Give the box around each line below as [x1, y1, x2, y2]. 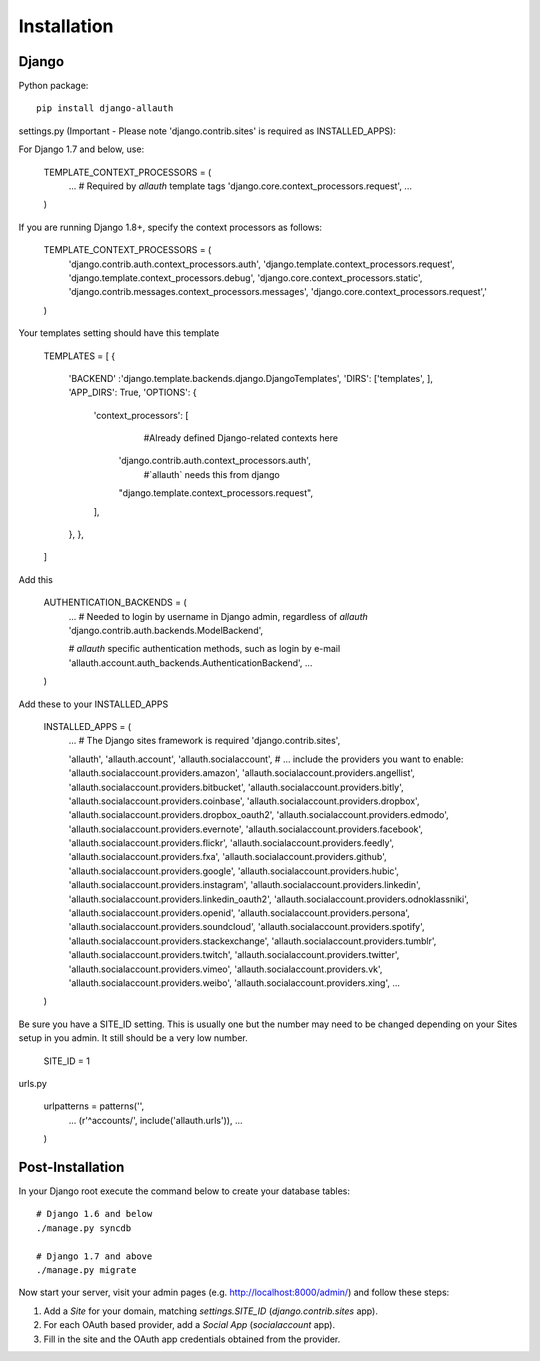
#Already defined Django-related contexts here [143, 432, 339, 444]
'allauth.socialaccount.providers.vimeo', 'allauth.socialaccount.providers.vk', [68, 963, 383, 975]
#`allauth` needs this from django [143, 468, 280, 480]
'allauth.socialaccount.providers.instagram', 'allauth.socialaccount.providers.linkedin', [68, 879, 421, 891]
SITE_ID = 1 [43, 1055, 90, 1067]
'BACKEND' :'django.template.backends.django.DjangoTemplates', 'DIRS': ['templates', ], [68, 372, 434, 384]
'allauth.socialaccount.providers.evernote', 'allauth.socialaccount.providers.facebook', [68, 823, 424, 835]
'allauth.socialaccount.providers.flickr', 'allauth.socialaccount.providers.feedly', [68, 837, 395, 849]
